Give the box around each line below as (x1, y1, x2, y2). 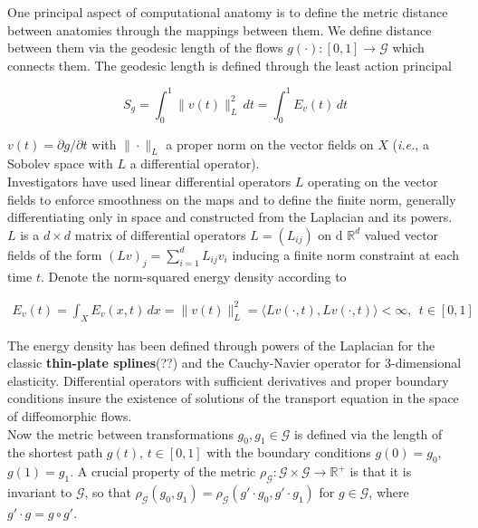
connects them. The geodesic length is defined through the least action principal (7, 55, 452, 74)
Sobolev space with (7, 154, 113, 173)
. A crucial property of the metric (70, 462, 256, 481)
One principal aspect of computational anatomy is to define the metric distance (7, 3, 448, 21)
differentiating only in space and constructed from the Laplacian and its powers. (7, 207, 453, 226)
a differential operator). (129, 154, 260, 173)
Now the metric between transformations (7, 424, 234, 443)
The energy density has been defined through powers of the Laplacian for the (7, 335, 435, 354)
